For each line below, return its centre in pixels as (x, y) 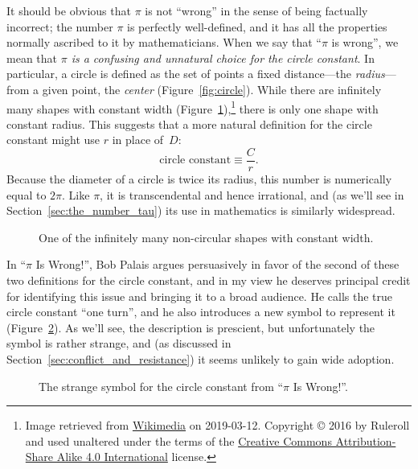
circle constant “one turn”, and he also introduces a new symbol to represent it (201, 312)
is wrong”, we (365, 42)
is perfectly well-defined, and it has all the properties (257, 26)
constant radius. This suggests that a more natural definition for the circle (189, 123)
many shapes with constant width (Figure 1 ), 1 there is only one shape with (193, 107)
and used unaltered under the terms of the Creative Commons (178, 440)
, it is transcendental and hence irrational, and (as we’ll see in (252, 194)
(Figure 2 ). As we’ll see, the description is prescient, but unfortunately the (191, 327)
